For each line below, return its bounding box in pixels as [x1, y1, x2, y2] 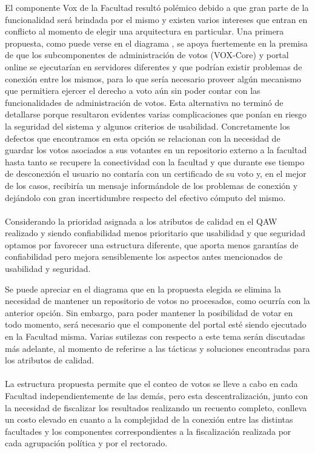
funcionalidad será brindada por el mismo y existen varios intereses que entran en [5, 13, 308, 25]
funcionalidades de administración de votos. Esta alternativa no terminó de [5, 96, 283, 108]
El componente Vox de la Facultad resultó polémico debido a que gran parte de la [5, 1, 309, 13]
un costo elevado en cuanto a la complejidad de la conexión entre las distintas [5, 413, 293, 426]
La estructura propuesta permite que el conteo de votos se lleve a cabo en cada [5, 377, 298, 390]
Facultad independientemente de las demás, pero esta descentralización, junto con [5, 389, 308, 402]
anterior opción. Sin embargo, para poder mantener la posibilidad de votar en [5, 306, 293, 319]
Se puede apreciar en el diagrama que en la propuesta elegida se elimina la [5, 282, 281, 295]
